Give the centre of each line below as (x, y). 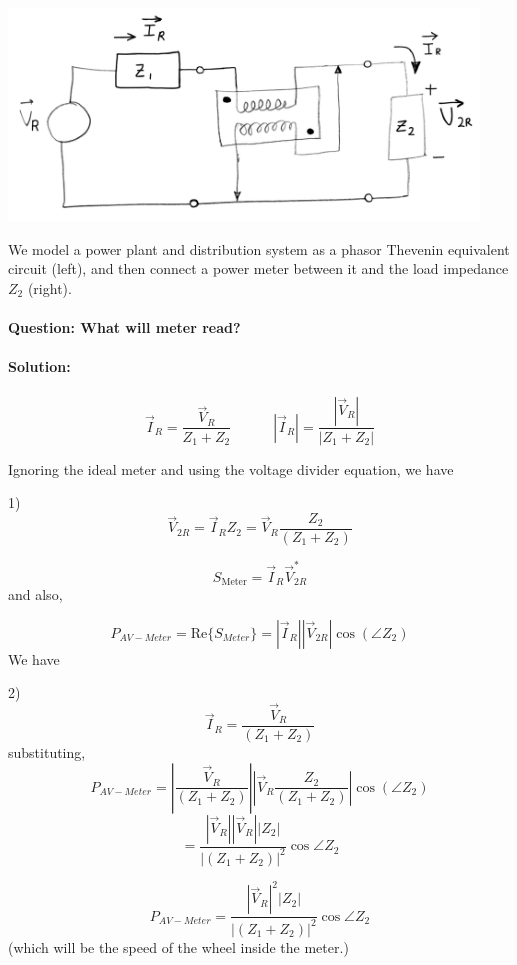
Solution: (39, 366)
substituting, (47, 752)
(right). (49, 287)
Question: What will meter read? (124, 327)
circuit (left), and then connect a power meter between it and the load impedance (258, 268)
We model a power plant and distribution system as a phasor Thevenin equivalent (259, 248)
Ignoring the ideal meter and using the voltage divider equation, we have (231, 468)
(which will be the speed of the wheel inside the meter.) (178, 946)
